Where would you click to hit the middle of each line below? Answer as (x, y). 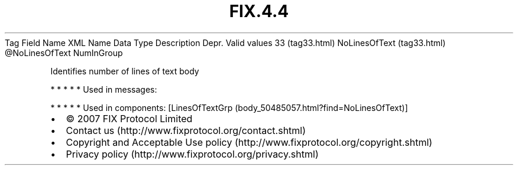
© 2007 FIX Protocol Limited (129, 118)
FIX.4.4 (259, 11)
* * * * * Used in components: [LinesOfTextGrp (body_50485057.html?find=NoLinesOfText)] (229, 107)
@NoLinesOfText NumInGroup (64, 53)
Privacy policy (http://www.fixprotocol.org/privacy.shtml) (192, 154)
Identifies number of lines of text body (125, 71)
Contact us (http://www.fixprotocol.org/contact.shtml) (186, 130)
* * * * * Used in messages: (104, 89)
